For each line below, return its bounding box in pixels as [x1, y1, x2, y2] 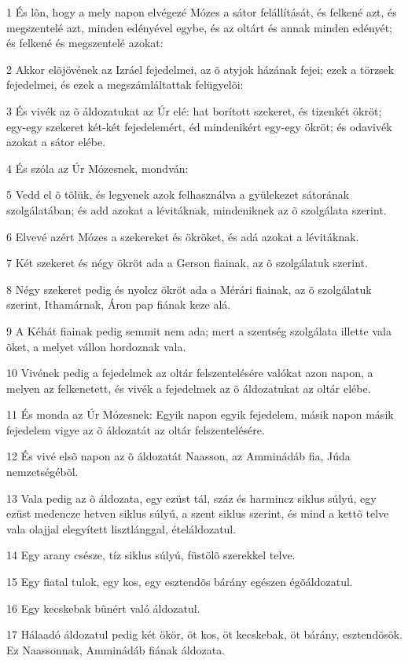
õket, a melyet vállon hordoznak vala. [6, 338, 186, 354]
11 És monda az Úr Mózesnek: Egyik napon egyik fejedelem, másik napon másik [6, 406, 394, 423]
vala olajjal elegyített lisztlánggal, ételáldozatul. [6, 520, 237, 537]
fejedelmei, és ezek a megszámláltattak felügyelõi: [6, 76, 244, 93]
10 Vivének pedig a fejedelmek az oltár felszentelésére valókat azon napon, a [6, 364, 373, 381]
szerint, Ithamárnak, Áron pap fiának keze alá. [6, 296, 231, 313]
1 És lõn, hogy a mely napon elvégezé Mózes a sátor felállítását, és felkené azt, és [6, 4, 397, 20]
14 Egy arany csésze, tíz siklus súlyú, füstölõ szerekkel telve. [6, 547, 296, 563]
